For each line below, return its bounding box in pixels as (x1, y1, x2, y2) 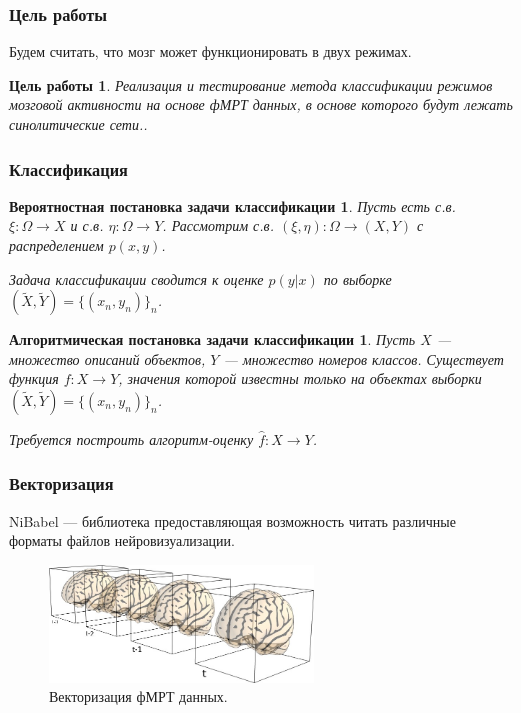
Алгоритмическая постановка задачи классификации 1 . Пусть (9, 329, 416, 350)
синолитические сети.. (9, 114, 148, 134)
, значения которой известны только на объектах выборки (118, 368, 482, 389)
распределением (9, 235, 104, 255)
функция (9, 368, 59, 389)
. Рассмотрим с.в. (162, 215, 274, 236)
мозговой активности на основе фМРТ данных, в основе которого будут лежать (9, 94, 513, 115)
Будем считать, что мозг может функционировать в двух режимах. (9, 41, 412, 62)
